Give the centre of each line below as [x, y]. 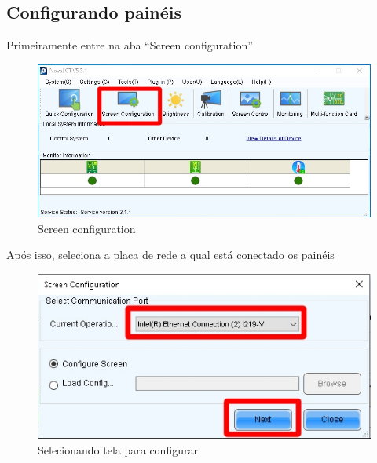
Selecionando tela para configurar [118, 449]
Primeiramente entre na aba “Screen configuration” [130, 45]
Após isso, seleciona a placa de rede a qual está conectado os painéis [170, 255]
